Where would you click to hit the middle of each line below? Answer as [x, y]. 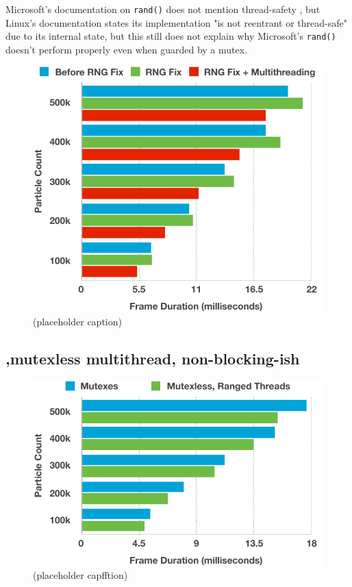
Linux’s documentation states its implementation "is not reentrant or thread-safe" [176, 22]
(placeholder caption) [77, 321]
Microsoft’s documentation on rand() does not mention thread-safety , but [163, 9]
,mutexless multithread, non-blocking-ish [153, 358]
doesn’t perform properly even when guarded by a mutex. [127, 49]
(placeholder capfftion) [80, 575]
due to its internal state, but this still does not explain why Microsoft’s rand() [171, 36]
